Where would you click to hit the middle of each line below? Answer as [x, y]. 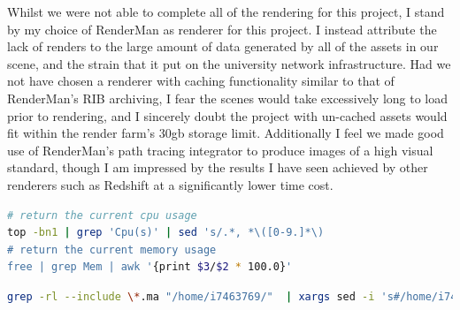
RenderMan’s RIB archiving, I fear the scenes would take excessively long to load [228, 98]
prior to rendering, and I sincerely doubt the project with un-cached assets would [227, 115]
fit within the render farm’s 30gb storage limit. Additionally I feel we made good [226, 133]
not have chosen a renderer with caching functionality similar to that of [201, 81]
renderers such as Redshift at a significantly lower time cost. [170, 184]
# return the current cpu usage [102, 215]
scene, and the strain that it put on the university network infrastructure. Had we [229, 63]
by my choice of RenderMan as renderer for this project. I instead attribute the [222, 29]
